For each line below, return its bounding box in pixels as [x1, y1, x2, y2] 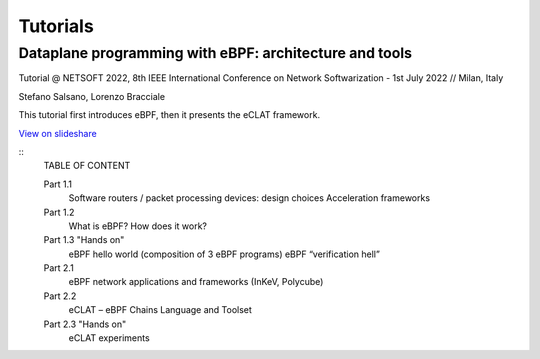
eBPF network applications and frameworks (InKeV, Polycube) [68, 276, 324, 288]
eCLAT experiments [68, 332, 150, 344]
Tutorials [18, 15, 94, 37]
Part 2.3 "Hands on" [43, 318, 127, 330]
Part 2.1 [43, 262, 74, 274]
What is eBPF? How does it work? [68, 220, 208, 232]
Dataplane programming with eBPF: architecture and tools [18, 44, 413, 62]
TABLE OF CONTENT [43, 160, 131, 172]
